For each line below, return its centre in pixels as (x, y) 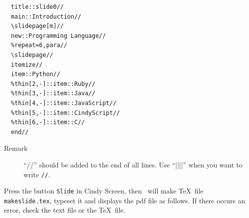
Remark (16, 148)
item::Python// (36, 74)
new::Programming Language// (58, 36)
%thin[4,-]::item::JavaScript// (64, 103)
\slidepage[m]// (37, 26)
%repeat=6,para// (39, 45)
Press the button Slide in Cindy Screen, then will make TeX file (104, 191)
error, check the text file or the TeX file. (65, 210)
